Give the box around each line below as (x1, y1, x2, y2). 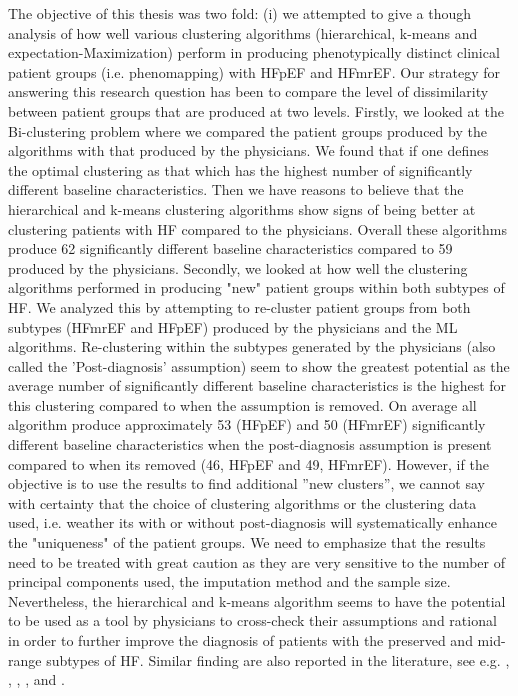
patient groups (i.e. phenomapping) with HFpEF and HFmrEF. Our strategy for (8, 61, 501, 82)
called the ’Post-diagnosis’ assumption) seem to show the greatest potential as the (8, 355, 510, 376)
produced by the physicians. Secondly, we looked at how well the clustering (8, 257, 468, 278)
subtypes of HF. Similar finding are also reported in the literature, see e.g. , (46, 649, 510, 670)
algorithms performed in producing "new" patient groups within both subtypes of (8, 277, 505, 298)
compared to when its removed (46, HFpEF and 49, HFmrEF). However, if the (8, 453, 489, 474)
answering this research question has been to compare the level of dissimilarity (8, 81, 489, 102)
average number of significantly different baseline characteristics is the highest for (8, 375, 507, 396)
